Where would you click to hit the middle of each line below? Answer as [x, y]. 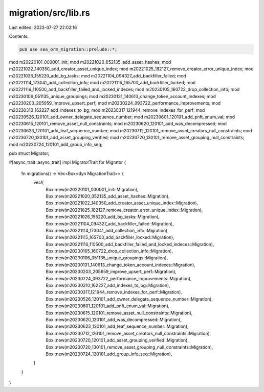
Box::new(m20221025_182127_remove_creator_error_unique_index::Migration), [124, 210]
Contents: [19, 36]
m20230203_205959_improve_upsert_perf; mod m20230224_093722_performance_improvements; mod [115, 103]
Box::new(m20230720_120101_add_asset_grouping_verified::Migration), [117, 340]
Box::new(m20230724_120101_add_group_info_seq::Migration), [109, 354]
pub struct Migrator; [29, 153]
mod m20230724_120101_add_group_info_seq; [56, 144]
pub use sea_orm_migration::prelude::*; [68, 49]
